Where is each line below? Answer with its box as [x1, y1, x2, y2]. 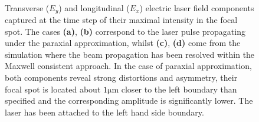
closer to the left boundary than [121, 83, 237, 95]
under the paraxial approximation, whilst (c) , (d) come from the [5, 37, 241, 49]
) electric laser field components [139, 1, 254, 14]
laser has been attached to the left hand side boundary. [5, 105, 204, 118]
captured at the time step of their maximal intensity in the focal [5, 14, 238, 26]
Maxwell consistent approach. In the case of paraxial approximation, [5, 60, 252, 72]
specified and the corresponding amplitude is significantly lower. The [5, 94, 253, 107]
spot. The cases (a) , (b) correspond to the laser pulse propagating [5, 25, 245, 37]
